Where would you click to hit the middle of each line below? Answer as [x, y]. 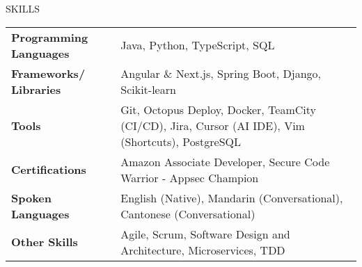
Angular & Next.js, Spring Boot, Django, [221, 73]
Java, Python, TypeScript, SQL [198, 45]
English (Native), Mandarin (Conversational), [232, 197]
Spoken [32, 197]
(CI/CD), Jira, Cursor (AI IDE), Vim [213, 125]
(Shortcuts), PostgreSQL [181, 141]
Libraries [36, 89]
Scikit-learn [148, 89]
